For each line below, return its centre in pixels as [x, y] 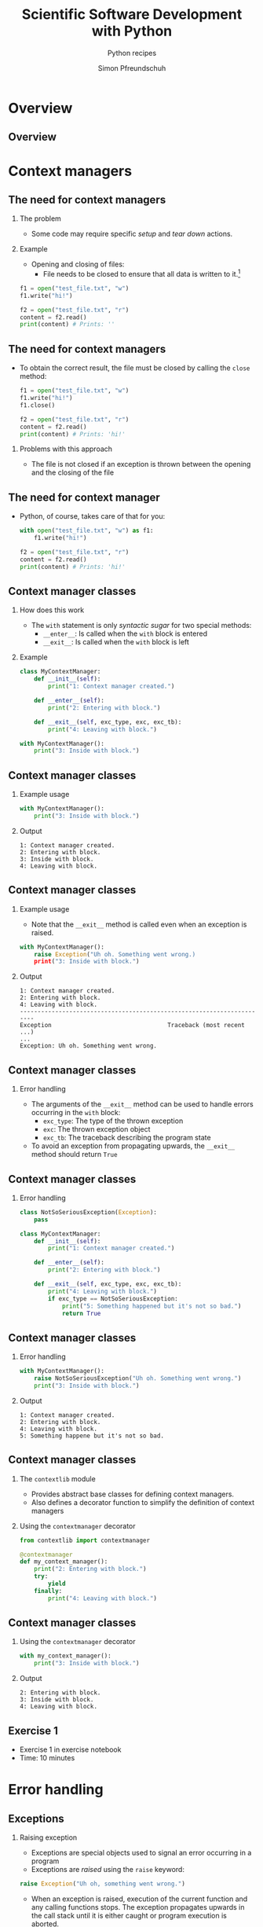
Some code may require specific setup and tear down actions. [132, 234]
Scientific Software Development [132, 15]
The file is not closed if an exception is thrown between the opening [141, 464]
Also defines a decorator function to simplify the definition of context [143, 1502]
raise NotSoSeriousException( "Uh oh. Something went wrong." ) [138, 1378]
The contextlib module [57, 1478]
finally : [48, 1591]
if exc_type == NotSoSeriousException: [113, 1298]
